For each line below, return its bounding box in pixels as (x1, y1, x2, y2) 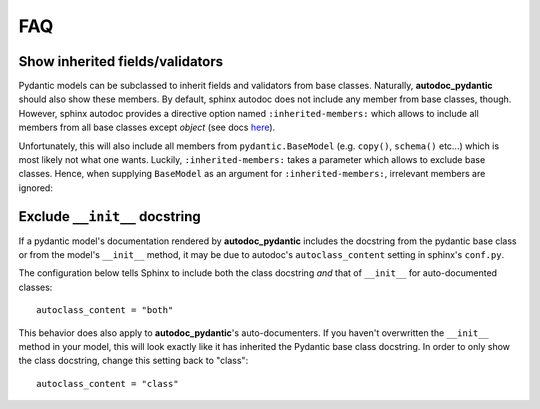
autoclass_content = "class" (36, 378, 179, 389)
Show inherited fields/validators (18, 53, 224, 70)
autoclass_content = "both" (36, 305, 174, 316)
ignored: (18, 181, 54, 194)
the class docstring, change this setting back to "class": (18, 355, 249, 367)
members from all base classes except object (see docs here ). (18, 121, 276, 134)
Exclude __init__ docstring (18, 208, 202, 225)
